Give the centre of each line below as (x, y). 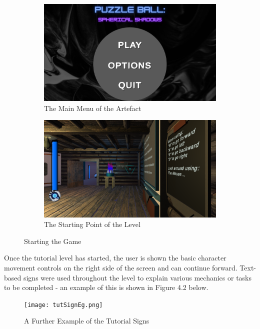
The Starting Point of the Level (92, 224)
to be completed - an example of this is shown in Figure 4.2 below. (106, 287)
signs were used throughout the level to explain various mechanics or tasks (137, 277)
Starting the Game (53, 241)
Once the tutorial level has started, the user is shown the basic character (115, 258)
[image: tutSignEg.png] (63, 305)
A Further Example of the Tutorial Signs (87, 321)
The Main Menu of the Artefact (93, 108)
